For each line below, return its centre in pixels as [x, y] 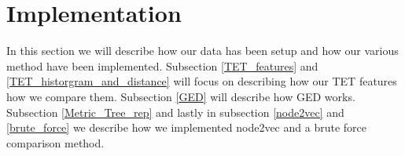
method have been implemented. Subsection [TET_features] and [162, 65]
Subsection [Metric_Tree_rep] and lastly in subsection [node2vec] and [175, 112]
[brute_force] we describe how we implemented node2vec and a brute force [186, 127]
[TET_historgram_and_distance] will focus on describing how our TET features [202, 81]
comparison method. [55, 142]
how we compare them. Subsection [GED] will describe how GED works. [181, 96]
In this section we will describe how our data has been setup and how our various [202, 51]
